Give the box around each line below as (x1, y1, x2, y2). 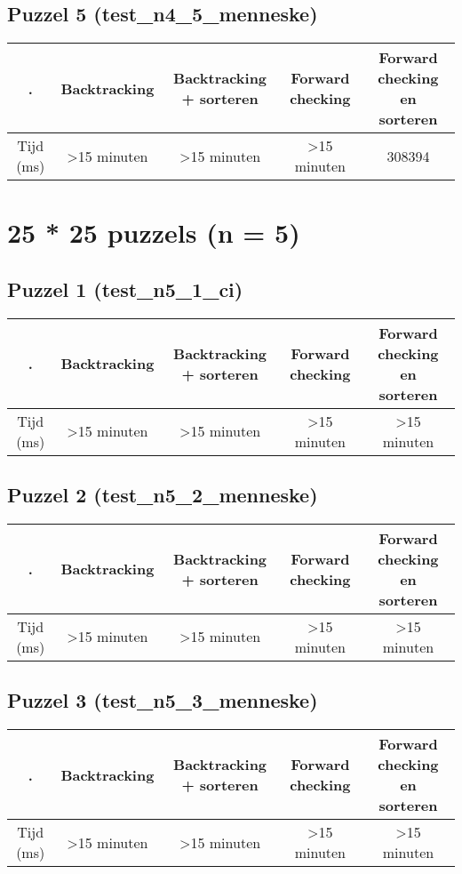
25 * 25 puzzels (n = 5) (7, 214, 300, 251)
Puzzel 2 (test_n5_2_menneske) (7, 481, 318, 509)
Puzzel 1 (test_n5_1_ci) (7, 275, 243, 302)
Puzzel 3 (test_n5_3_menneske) (7, 686, 318, 714)
